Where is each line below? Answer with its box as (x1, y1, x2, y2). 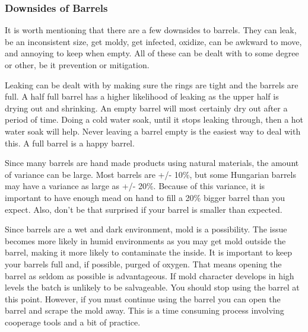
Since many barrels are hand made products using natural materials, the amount (5, 157, 299, 169)
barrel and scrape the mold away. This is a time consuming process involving (5, 304, 284, 317)
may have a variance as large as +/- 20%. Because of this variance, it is (5, 180, 265, 192)
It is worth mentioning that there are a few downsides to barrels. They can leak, (5, 24, 297, 36)
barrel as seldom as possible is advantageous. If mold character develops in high (5, 269, 294, 282)
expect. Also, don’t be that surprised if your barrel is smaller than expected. (5, 203, 282, 215)
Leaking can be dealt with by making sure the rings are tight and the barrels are (5, 78, 299, 91)
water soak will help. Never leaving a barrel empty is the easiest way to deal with (5, 124, 301, 137)
